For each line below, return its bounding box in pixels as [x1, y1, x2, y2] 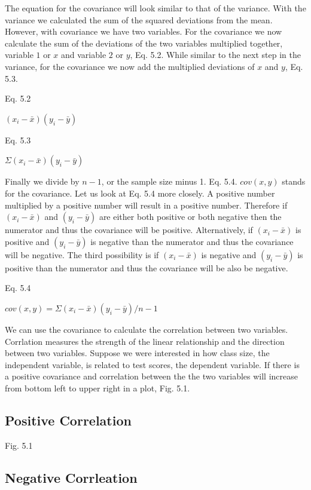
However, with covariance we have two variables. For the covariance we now [5, 25, 282, 38]
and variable [61, 48, 106, 61]
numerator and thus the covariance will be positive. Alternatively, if [5, 223, 253, 236]
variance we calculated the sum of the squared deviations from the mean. [5, 13, 273, 26]
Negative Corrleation [5, 468, 138, 486]
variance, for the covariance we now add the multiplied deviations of [5, 60, 255, 72]
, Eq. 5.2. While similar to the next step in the [130, 48, 301, 61]
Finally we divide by [5, 175, 80, 188]
